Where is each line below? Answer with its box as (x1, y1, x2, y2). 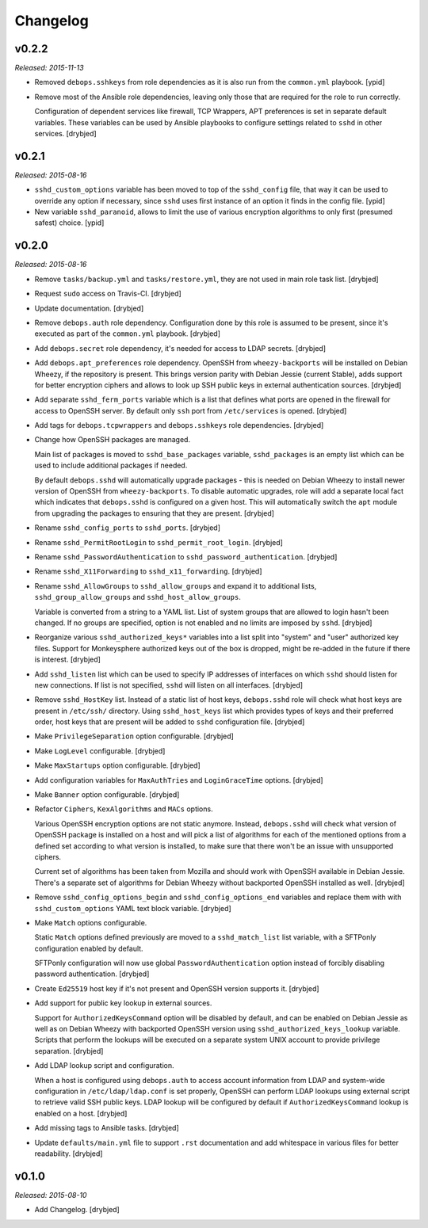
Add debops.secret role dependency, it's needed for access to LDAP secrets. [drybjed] (34, 343, 327, 353)
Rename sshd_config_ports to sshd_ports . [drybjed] (34, 523, 221, 532)
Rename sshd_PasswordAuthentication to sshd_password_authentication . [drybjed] (34, 551, 338, 562)
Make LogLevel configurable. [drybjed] (34, 746, 166, 756)
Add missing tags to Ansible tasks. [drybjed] (34, 1123, 180, 1133)
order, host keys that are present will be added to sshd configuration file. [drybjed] (34, 717, 305, 727)
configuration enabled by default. (34, 944, 143, 953)
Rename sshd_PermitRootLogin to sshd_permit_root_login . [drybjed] (34, 537, 283, 547)
